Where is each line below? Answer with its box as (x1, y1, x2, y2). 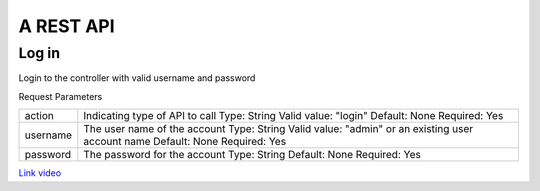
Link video (18, 167, 62, 179)
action (24, 109, 55, 123)
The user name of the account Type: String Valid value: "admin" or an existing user (83, 122, 474, 136)
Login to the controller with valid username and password (18, 72, 256, 84)
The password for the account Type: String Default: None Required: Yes (83, 148, 422, 162)
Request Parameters (18, 90, 103, 102)
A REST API (18, 15, 115, 37)
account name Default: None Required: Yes (83, 135, 287, 149)
